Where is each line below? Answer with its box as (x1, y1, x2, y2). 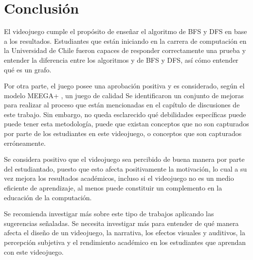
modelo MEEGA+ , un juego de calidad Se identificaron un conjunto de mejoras (4, 90, 244, 100)
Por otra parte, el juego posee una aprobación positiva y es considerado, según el (4, 81, 245, 91)
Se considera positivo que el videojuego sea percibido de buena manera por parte (4, 154, 245, 164)
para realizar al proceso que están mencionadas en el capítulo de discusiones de (4, 100, 240, 110)
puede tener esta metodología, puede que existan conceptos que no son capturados (4, 119, 249, 129)
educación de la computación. (4, 192, 92, 202)
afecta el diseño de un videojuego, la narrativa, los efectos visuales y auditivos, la (4, 227, 245, 238)
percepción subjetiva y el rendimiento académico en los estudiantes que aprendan (4, 237, 246, 247)
